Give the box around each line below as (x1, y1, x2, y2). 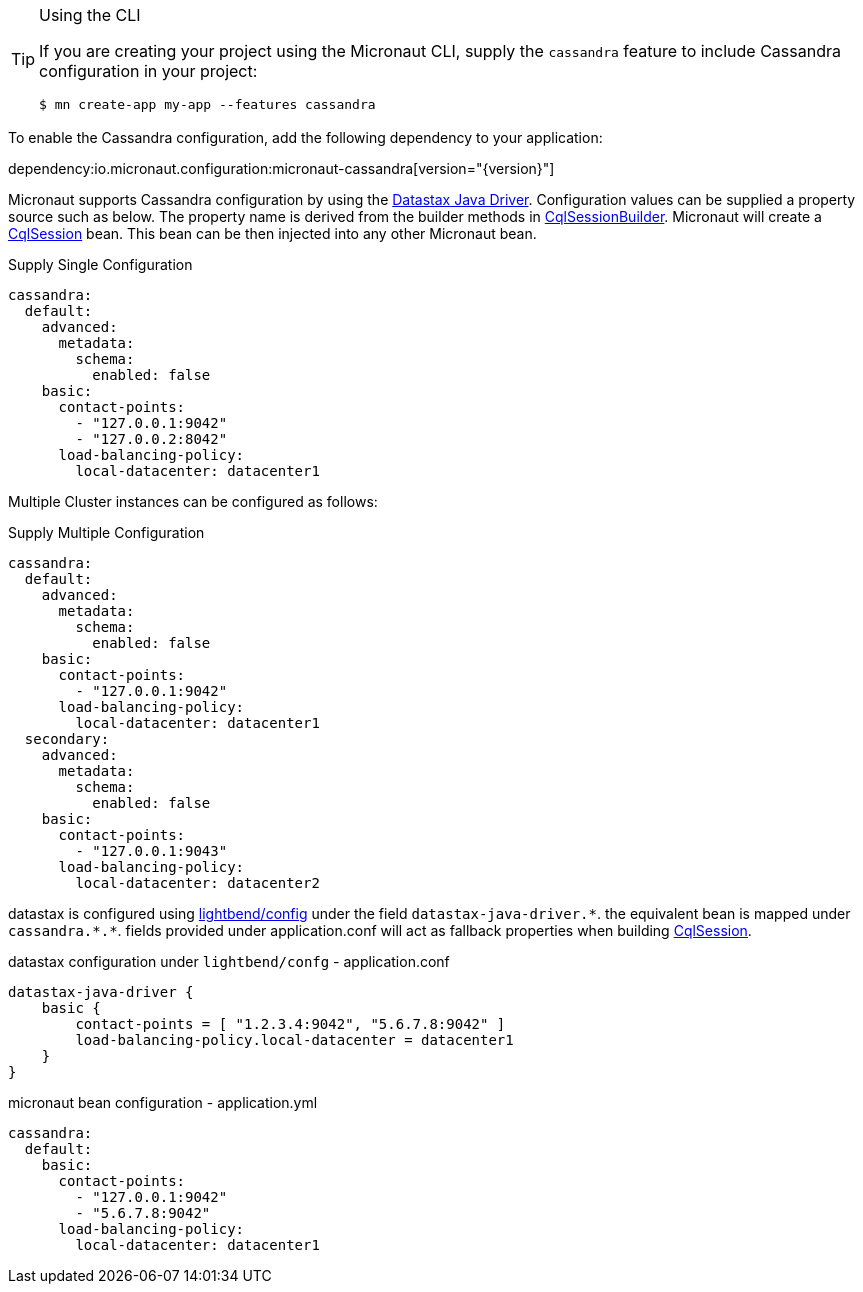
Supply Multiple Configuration (8, 524, 205, 541)
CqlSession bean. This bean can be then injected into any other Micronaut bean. (8, 225, 537, 242)
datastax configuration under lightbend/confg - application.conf (8, 953, 450, 970)
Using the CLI (39, 5, 141, 25)
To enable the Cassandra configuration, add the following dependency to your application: (8, 129, 603, 146)
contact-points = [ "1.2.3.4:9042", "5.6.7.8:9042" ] (75, 1016, 506, 1032)
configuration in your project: (39, 61, 258, 81)
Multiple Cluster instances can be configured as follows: (8, 493, 378, 510)
